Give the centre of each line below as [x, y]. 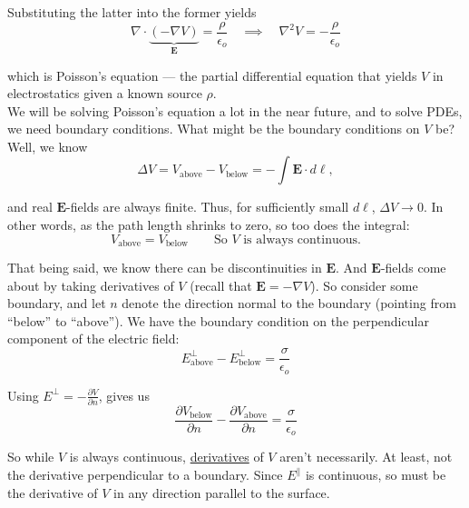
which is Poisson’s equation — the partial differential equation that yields [212, 75]
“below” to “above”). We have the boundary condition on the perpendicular [218, 320]
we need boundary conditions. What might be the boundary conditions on [214, 129]
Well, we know [48, 146]
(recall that [221, 285]
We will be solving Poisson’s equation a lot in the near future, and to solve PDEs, [235, 110]
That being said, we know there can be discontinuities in [165, 268]
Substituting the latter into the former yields [132, 12]
